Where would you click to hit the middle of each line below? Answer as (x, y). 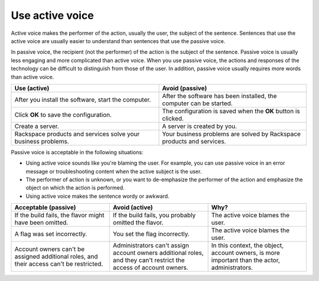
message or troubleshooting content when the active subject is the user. (114, 171)
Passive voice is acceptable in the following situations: (77, 152)
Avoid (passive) (185, 88)
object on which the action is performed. (75, 188)
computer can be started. (197, 103)
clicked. (173, 118)
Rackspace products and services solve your (77, 134)
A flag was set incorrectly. (51, 234)
